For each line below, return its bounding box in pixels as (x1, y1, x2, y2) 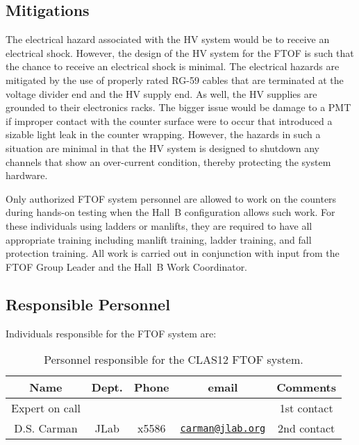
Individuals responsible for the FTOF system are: (6, 326, 217, 340)
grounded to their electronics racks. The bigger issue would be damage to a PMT (6, 100, 351, 115)
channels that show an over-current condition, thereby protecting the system (6, 154, 331, 169)
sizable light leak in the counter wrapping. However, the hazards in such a (6, 127, 321, 142)
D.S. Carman (14, 420, 78, 437)
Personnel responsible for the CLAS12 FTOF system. (44, 351, 303, 368)
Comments (276, 379, 337, 396)
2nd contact (278, 420, 335, 437)
